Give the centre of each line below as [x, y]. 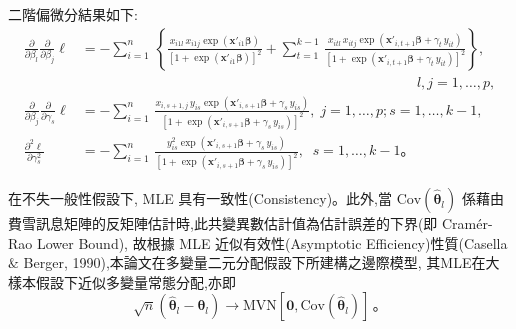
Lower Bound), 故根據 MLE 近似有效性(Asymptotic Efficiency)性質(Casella [272, 242]
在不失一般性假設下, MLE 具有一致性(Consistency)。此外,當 [200, 198]
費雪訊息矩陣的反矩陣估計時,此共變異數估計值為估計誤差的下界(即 [223, 223]
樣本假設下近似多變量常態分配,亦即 [122, 281]
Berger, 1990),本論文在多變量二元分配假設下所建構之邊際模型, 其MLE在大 [261, 262]
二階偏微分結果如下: [73, 14]
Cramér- [467, 223]
